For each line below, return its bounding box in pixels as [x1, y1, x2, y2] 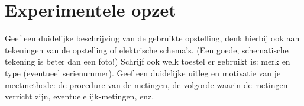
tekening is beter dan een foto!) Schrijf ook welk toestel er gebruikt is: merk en [5, 55, 290, 68]
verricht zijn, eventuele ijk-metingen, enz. [5, 90, 154, 102]
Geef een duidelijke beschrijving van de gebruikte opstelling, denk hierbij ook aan [5, 32, 300, 44]
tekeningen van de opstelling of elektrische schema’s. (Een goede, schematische [5, 43, 289, 56]
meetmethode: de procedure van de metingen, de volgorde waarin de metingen [5, 78, 288, 91]
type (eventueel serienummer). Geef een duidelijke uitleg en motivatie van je [5, 66, 281, 79]
